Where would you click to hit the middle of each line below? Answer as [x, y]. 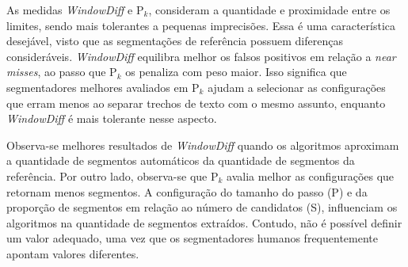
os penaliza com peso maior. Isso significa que [236, 72]
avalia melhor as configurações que [311, 175]
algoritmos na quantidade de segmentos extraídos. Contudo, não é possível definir [204, 222]
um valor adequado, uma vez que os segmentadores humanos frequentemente [192, 238]
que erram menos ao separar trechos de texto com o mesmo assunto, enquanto [196, 103]
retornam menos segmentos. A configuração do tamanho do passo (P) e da [187, 191]
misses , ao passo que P [62, 72]
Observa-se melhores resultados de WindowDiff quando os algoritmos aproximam [203, 145]
